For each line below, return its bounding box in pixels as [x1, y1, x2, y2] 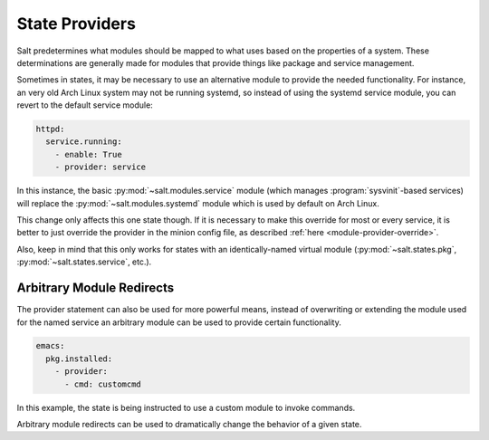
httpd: [35, 124, 65, 135]
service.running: [45, 137, 122, 147]
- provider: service [54, 162, 147, 172]
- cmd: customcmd [64, 378, 142, 389]
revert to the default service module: [16, 100, 153, 110]
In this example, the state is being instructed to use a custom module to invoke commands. [16, 402, 356, 413]
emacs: [35, 340, 65, 351]
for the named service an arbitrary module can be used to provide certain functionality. [16, 317, 341, 328]
